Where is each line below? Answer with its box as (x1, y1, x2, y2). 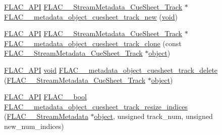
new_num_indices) (4, 120, 64, 131)
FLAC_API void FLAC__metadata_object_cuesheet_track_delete (4, 64, 218, 75)
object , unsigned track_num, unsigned (94, 111, 213, 121)
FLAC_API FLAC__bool (4, 91, 87, 102)
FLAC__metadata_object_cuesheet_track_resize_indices (4, 101, 188, 111)
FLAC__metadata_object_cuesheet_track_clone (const (4, 38, 182, 48)
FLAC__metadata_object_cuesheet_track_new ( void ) (4, 11, 178, 22)
